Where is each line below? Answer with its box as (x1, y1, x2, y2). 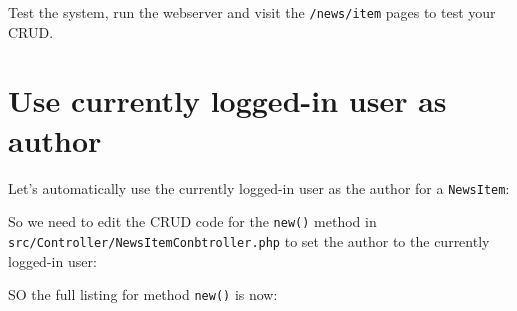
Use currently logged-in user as (8, 80, 447, 121)
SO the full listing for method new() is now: (8, 284, 278, 305)
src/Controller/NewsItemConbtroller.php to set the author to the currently (8, 230, 490, 251)
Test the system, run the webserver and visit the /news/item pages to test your (8, 2, 496, 22)
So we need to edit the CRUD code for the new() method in (8, 211, 377, 232)
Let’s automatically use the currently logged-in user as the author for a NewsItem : (8, 177, 510, 198)
